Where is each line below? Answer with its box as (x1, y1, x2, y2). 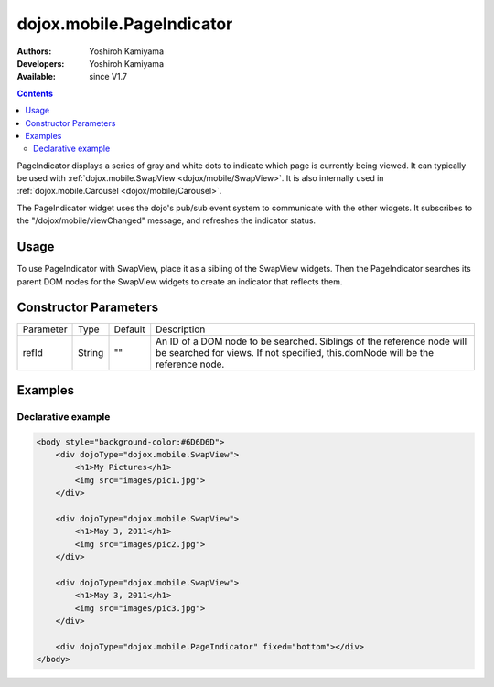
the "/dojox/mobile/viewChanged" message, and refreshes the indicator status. (16, 215, 316, 226)
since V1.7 (89, 71, 128, 82)
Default (113, 323, 145, 336)
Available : (16, 71, 57, 82)
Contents (16, 88, 54, 99)
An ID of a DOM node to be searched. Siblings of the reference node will (156, 335, 467, 348)
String (78, 347, 104, 360)
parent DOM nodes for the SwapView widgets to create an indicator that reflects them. (16, 275, 343, 287)
